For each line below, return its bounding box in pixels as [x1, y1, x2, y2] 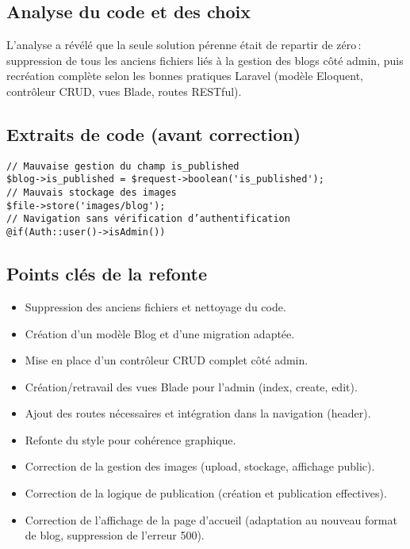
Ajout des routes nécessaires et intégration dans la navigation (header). [25, 405, 371, 421]
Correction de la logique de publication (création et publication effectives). [25, 485, 387, 501]
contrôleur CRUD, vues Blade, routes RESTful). [6, 82, 242, 99]
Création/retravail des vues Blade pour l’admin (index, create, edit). [25, 378, 358, 395]
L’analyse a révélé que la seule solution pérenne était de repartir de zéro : [6, 36, 362, 53]
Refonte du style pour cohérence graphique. [25, 431, 236, 448]
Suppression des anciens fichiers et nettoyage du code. [25, 298, 286, 315]
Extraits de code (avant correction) [6, 121, 301, 146]
